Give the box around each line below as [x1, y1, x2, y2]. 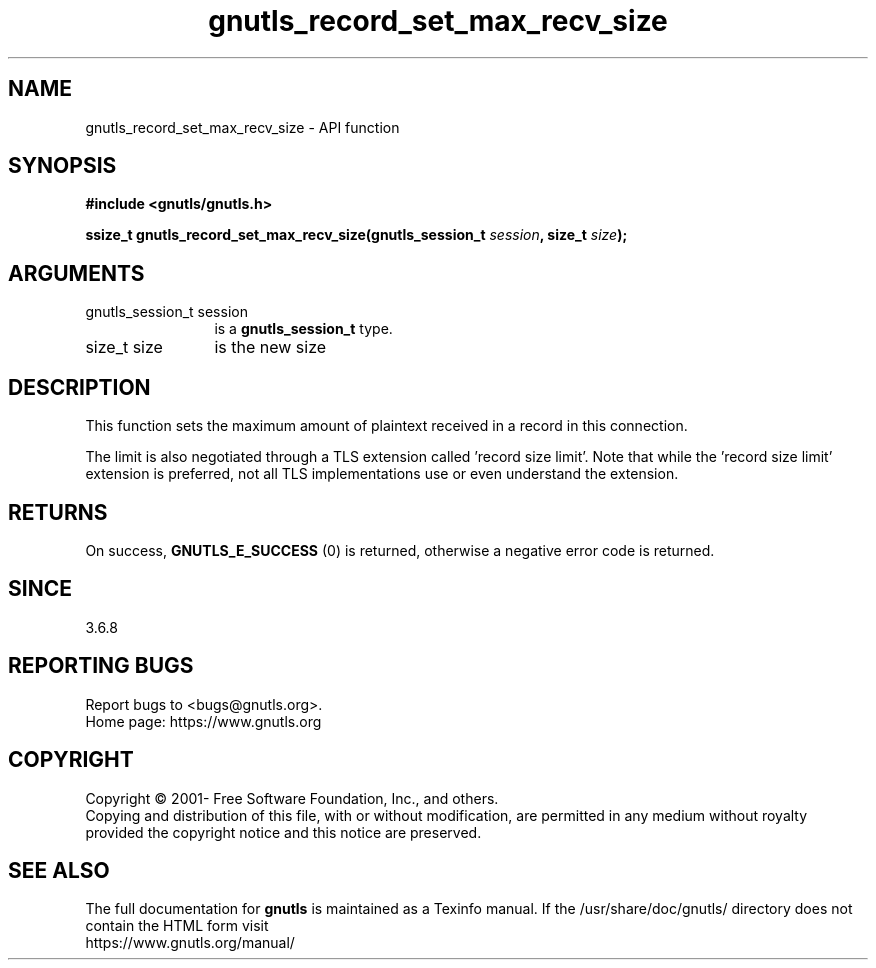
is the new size [214, 337, 327, 358]
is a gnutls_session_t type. [214, 320, 393, 338]
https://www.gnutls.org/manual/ [85, 934, 295, 952]
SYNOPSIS [8, 153, 117, 179]
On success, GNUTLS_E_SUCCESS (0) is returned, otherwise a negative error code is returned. [85, 541, 715, 559]
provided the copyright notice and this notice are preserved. [85, 823, 482, 841]
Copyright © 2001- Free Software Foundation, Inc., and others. [85, 789, 499, 807]
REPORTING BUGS [8, 653, 194, 679]
